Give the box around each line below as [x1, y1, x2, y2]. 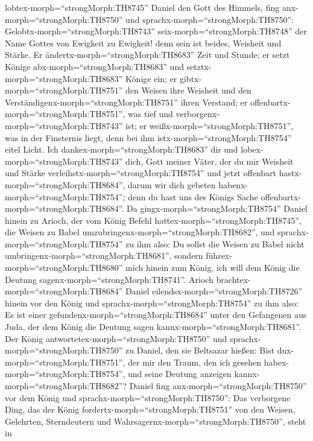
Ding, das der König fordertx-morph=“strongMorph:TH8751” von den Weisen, [5, 403, 296, 416]
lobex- [241, 143, 264, 156]
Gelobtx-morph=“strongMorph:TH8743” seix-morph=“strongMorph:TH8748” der [5, 25, 307, 37]
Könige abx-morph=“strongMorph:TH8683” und [5, 60, 184, 72]
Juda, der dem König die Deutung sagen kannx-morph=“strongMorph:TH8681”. [5, 320, 302, 333]
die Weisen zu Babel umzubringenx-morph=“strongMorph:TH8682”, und [5, 226, 275, 238]
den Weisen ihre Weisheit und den [125, 84, 251, 97]
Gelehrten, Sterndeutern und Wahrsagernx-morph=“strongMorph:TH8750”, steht [5, 414, 306, 427]
